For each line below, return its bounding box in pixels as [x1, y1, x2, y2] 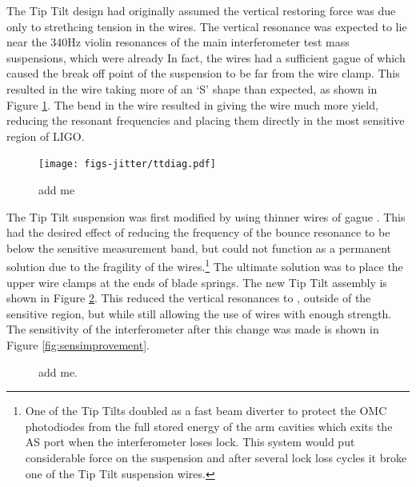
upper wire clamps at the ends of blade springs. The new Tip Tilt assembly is [6, 273, 387, 290]
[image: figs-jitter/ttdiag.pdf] [38, 158, 216, 170]
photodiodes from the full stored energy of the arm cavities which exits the [25, 417, 393, 434]
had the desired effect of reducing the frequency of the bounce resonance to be [6, 224, 390, 241]
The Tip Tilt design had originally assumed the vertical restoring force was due [6, 2, 396, 18]
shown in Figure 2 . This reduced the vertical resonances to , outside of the [6, 289, 371, 306]
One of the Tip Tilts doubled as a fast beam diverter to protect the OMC [25, 402, 387, 419]
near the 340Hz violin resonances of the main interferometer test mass [6, 34, 350, 50]
